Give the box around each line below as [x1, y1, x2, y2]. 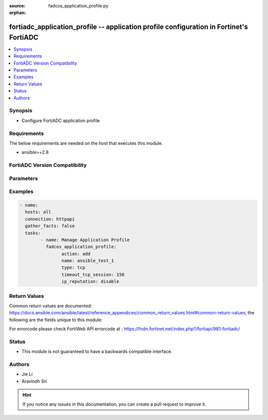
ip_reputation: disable [61, 279, 119, 284]
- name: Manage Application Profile [40, 237, 130, 243]
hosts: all [25, 209, 52, 215]
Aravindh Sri [21, 378, 47, 384]
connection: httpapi [25, 216, 75, 222]
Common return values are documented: [9, 303, 92, 309]
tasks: [25, 230, 41, 236]
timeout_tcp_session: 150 [61, 272, 125, 278]
